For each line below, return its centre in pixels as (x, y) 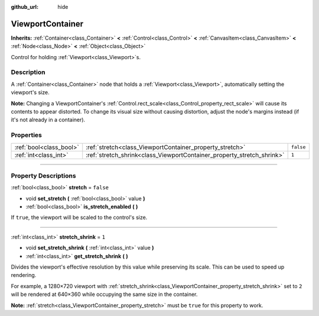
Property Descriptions (43, 176)
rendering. (24, 275)
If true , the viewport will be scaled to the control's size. (79, 217)
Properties (27, 135)
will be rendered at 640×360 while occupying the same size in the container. (104, 294)
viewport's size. (30, 92)
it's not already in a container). (48, 120)
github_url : (25, 7)
